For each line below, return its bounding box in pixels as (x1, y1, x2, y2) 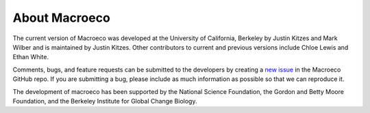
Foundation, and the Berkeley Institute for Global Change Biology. (12, 97, 197, 105)
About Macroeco (12, 10, 111, 25)
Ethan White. (12, 53, 49, 61)
